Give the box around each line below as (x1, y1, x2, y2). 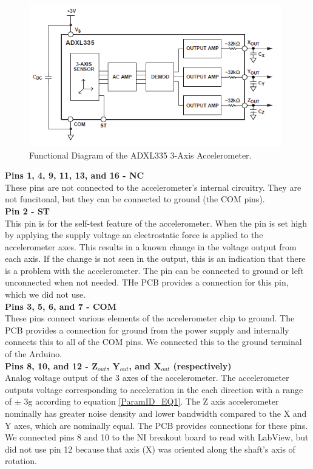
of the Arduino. (5, 347, 62, 360)
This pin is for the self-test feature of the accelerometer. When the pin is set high (5, 216, 307, 229)
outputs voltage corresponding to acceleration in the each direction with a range (5, 383, 303, 395)
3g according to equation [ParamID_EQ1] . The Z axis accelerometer (24, 395, 279, 408)
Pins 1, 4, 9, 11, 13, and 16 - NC (5, 169, 144, 182)
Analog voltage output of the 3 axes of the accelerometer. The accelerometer (5, 371, 289, 384)
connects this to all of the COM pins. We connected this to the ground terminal (5, 335, 302, 348)
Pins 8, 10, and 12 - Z (5, 359, 98, 372)
